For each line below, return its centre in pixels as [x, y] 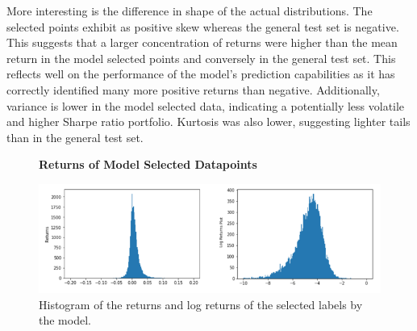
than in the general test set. [75, 137]
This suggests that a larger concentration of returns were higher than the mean [202, 42]
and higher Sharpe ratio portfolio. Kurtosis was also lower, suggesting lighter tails [208, 122]
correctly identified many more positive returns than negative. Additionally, [193, 89]
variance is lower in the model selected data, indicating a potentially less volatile [206, 105]
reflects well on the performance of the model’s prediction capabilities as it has [201, 74]
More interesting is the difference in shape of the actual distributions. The [190, 10]
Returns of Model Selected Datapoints [148, 164]
